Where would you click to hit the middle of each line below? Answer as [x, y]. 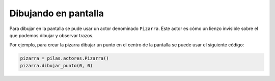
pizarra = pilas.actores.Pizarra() [64, 58]
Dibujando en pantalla [57, 13]
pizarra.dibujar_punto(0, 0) [57, 65]
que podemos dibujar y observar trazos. [51, 35]
